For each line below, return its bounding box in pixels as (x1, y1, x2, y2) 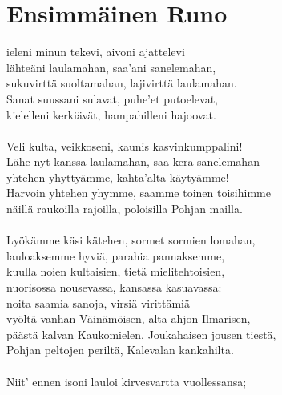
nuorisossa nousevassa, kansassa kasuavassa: (6, 279, 222, 296)
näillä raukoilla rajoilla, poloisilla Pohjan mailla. (6, 200, 243, 217)
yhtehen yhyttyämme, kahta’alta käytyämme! (6, 168, 229, 185)
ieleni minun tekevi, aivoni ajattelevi (6, 43, 185, 60)
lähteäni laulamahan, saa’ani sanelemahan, (6, 58, 216, 75)
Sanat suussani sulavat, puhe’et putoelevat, (6, 90, 218, 107)
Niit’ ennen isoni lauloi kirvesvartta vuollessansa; (6, 373, 247, 389)
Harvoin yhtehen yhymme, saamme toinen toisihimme (6, 184, 271, 201)
